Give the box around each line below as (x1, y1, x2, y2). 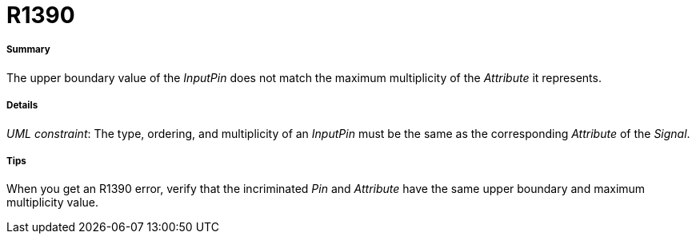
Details (6, 100, 38, 112)
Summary (6, 44, 50, 56)
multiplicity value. (6, 195, 99, 210)
